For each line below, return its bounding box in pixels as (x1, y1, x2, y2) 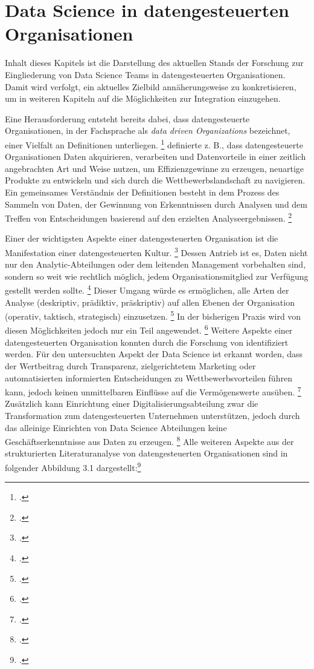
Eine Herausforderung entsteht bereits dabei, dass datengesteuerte (5, 112, 250, 125)
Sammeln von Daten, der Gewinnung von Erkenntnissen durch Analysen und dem (5, 197, 307, 210)
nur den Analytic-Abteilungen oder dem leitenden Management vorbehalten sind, (5, 258, 306, 271)
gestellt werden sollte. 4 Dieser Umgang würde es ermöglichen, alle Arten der (5, 282, 289, 297)
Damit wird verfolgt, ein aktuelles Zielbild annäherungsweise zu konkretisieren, (5, 80, 296, 93)
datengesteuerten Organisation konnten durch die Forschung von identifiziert (5, 335, 289, 348)
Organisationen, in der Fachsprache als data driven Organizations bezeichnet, (5, 124, 290, 137)
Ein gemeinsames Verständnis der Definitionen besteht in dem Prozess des (5, 185, 280, 198)
